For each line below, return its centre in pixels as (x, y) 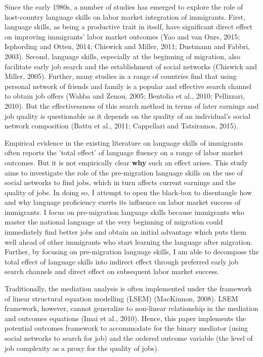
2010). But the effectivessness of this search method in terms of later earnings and (132, 105)
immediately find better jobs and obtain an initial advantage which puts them (125, 232)
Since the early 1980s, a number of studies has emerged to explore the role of (124, 7)
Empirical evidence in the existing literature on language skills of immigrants (124, 142)
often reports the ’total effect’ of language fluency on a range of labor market (124, 152)
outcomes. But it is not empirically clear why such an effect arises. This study (126, 162)
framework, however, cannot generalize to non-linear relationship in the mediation (131, 308)
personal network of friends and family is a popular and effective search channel (128, 86)
